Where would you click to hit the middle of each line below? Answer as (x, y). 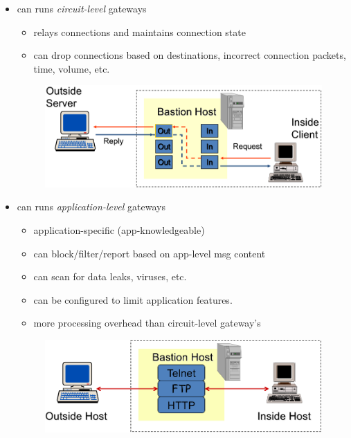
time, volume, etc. (72, 68)
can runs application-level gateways (91, 207)
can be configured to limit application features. (133, 299)
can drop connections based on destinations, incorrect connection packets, (190, 55)
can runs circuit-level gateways (82, 8)
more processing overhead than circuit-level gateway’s (147, 323)
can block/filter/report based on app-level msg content (150, 253)
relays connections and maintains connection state (139, 31)
